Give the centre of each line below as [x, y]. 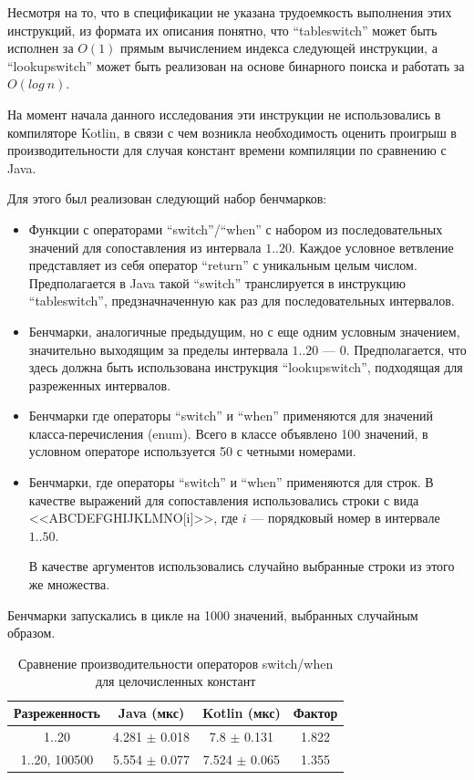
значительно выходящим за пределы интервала [158, 349]
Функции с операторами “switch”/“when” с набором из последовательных [236, 229]
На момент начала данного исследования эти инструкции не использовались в [224, 114]
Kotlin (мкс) [242, 712]
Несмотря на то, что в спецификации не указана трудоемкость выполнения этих [230, 12]
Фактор [315, 712]
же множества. [69, 584]
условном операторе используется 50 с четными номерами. [192, 451]
